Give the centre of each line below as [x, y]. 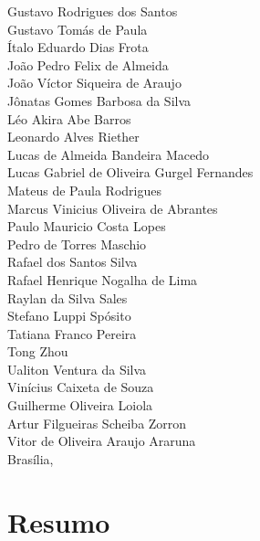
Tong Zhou [38, 351]
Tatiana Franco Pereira [72, 333]
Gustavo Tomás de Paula [78, 29]
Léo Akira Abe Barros [69, 118]
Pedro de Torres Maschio [77, 244]
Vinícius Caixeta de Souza [81, 387]
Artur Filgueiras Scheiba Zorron [97, 423]
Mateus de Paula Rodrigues [84, 190]
